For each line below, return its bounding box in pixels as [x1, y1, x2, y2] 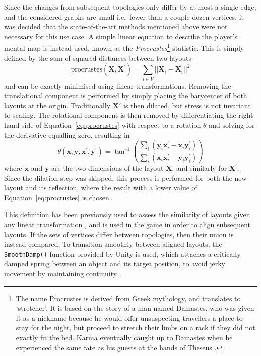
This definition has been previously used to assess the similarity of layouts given [4, 209, 250, 220]
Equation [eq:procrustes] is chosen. [4, 192, 111, 202]
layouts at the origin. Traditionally [4, 100, 111, 110]
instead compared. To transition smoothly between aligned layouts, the [4, 239, 222, 249]
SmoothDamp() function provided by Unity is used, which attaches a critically [4, 248, 241, 259]
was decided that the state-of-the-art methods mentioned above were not [4, 21, 228, 32]
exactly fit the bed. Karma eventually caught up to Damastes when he [16, 332, 233, 343]
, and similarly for [172, 163, 227, 173]
